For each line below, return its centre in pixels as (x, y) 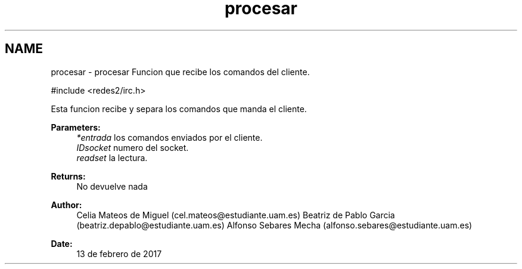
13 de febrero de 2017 (119, 253)
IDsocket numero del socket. (133, 147)
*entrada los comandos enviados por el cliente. (170, 137)
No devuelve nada (112, 186)
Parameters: (76, 127)
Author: (66, 205)
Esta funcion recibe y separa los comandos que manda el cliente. (179, 109)
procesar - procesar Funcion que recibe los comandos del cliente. (180, 72)
